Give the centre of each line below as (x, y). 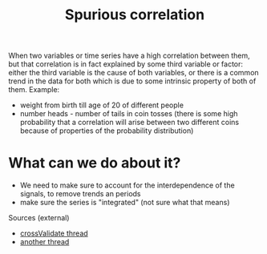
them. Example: (34, 90)
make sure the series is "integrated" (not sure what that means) (125, 203)
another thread (44, 242)
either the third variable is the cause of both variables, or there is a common (133, 73)
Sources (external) (39, 218)
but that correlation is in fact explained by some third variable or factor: (125, 64)
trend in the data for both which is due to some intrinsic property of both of (132, 81)
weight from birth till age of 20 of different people (102, 105)
